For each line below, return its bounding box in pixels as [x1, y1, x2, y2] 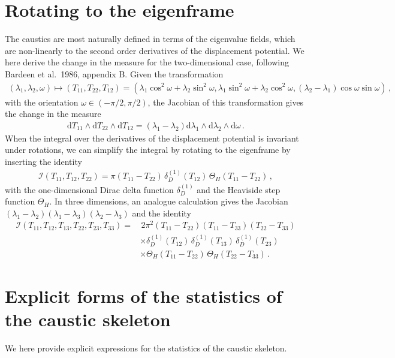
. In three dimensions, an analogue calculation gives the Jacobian [49, 195, 288, 207]
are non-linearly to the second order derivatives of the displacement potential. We [5, 44, 304, 56]
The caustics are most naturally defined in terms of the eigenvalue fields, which [5, 32, 296, 45]
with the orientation [5, 95, 79, 108]
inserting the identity [5, 155, 82, 167]
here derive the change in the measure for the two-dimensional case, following [5, 56, 290, 68]
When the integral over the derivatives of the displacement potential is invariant [5, 131, 299, 144]
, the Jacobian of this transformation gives [147, 95, 304, 108]
